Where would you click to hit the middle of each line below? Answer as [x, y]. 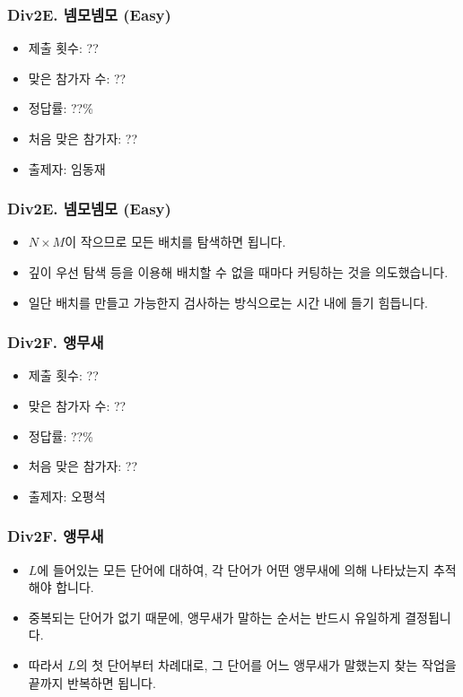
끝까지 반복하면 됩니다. [92, 682]
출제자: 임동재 [67, 168]
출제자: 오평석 [67, 496]
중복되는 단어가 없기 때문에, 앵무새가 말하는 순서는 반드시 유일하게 [214, 617]
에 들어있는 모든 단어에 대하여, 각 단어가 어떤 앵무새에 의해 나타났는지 [233, 569]
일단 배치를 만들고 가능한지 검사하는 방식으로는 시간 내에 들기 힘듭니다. [228, 302]
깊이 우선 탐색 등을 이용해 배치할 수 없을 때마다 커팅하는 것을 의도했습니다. [238, 272]
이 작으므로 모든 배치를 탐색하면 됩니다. [175, 242]
